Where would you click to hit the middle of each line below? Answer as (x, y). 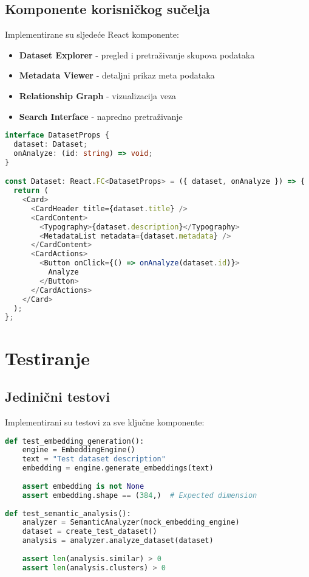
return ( (31, 191)
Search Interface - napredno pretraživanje (101, 116)
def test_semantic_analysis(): (68, 513)
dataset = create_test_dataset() (90, 532)
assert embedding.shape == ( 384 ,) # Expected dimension (140, 495)
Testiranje (48, 358)
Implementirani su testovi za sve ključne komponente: (105, 421)
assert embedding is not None (83, 486)
